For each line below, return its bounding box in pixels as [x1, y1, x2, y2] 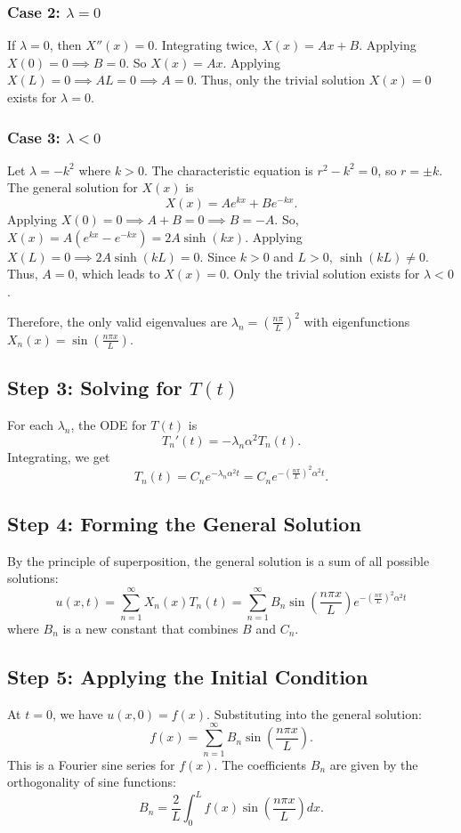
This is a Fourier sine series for [7, 755, 175, 773]
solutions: [7, 569, 59, 587]
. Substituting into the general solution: [206, 704, 422, 723]
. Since [199, 247, 237, 265]
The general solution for [7, 178, 138, 197]
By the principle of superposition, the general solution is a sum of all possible [7, 551, 430, 570]
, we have [52, 704, 103, 723]
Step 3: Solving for [7, 374, 182, 401]
